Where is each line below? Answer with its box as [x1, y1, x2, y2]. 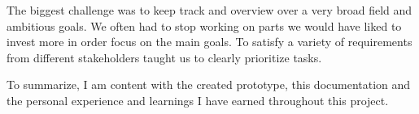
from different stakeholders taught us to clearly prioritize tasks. [7, 49, 322, 65]
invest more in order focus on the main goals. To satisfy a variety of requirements [7, 33, 412, 50]
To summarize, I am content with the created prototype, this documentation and [7, 76, 411, 93]
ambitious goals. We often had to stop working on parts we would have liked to [7, 17, 402, 34]
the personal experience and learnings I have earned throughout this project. [7, 91, 389, 108]
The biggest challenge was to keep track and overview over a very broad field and [7, 2, 412, 18]
